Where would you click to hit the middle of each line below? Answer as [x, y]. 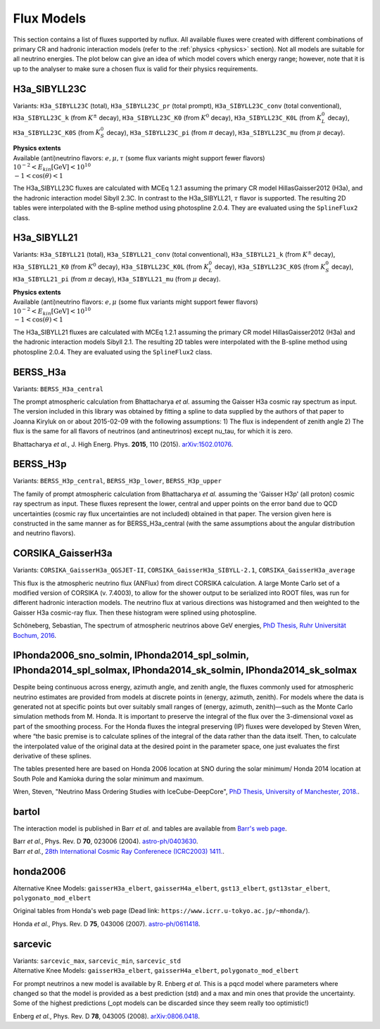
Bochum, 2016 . [34, 635]
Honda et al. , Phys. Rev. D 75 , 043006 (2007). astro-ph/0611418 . [107, 923]
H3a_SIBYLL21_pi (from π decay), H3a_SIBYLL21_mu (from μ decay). [117, 279]
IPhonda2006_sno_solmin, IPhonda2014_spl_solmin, [131, 655]
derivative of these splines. [52, 755]
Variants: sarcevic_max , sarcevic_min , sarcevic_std [97, 961]
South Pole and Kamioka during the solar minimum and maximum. [108, 779]
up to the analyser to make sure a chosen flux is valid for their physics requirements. [135, 69]
